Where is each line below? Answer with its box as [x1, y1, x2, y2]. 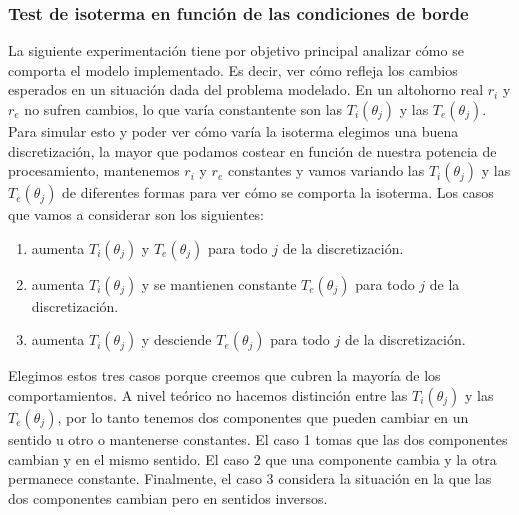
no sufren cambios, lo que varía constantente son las [24, 99, 343, 119]
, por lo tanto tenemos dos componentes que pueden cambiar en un [57, 406, 469, 427]
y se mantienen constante [141, 273, 297, 294]
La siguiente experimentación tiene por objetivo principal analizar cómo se [8, 40, 464, 61]
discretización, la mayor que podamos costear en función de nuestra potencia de [8, 140, 497, 161]
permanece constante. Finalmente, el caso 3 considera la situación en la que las [8, 468, 492, 489]
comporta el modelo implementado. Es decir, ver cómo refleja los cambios [8, 59, 458, 80]
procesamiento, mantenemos [8, 160, 180, 181]
